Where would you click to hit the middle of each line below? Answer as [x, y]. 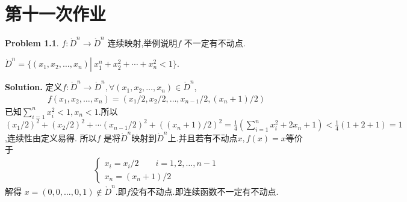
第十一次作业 [56, 14]
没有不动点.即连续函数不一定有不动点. [204, 191]
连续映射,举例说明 [142, 42]
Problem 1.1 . [32, 42]
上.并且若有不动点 [203, 137]
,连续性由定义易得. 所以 [51, 137]
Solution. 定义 [34, 87]
